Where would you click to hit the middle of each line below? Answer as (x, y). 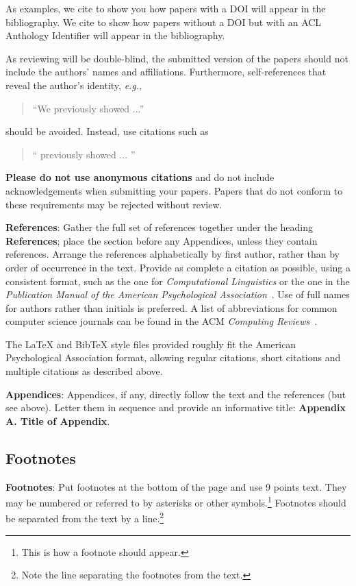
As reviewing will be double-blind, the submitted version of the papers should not (177, 58)
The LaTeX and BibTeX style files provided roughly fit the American (151, 344)
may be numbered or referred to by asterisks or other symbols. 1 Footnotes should (176, 501)
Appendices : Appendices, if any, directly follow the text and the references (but (176, 394)
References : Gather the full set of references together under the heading (160, 227)
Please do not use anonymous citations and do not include (140, 177)
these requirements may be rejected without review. (114, 204)
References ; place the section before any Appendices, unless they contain (162, 240)
